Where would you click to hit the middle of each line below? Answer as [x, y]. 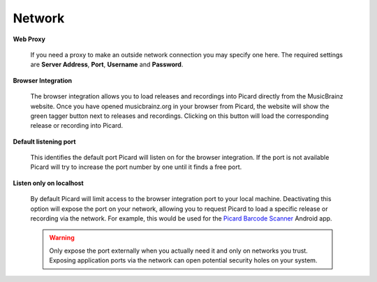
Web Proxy [29, 39]
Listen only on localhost [48, 183]
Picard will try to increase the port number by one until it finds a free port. [136, 167]
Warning [62, 238]
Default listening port [44, 141]
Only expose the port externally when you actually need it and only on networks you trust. [179, 251]
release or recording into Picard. [77, 126]
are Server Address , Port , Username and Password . [107, 65]
